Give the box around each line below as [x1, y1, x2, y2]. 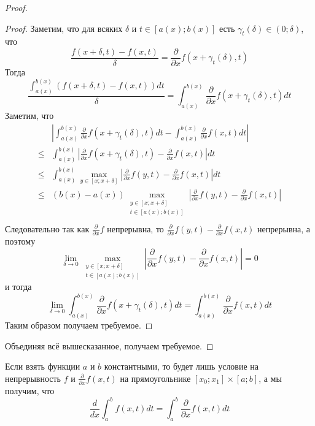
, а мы [259, 371, 282, 384]
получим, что [5, 384, 55, 397]
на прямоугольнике [120, 371, 191, 384]
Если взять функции [5, 360, 80, 373]
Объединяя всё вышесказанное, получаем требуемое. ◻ [5, 339, 214, 352]
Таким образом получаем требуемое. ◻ [5, 319, 153, 332]
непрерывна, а [257, 222, 310, 235]
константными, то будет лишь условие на [104, 360, 259, 373]
